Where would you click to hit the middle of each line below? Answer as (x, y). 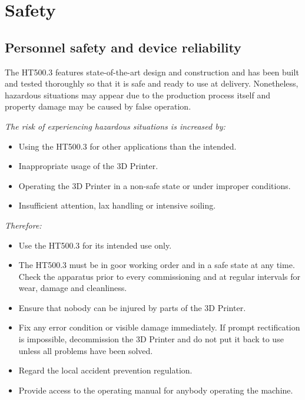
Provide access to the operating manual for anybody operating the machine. (156, 390)
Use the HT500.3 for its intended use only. (95, 245)
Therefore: (23, 225)
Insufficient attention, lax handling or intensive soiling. (117, 205)
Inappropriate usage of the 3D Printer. (88, 166)
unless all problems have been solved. (86, 350)
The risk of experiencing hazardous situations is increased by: (115, 126)
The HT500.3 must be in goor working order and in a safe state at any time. (157, 265)
